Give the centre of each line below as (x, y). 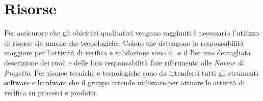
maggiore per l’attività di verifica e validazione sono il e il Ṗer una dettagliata (127, 53)
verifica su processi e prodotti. (51, 92)
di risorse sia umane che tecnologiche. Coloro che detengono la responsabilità (124, 42)
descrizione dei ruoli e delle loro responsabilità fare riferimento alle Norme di (124, 62)
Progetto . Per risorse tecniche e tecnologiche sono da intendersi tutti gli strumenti (131, 72)
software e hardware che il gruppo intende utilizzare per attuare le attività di (125, 82)
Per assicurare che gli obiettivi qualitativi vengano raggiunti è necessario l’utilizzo (132, 33)
